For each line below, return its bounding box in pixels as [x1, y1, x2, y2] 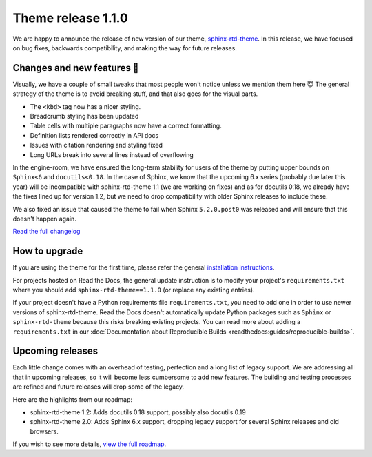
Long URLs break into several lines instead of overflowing [30, 150, 194, 159]
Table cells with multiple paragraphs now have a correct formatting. [30, 121, 222, 130]
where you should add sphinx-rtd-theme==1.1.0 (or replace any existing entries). [12, 286, 255, 294]
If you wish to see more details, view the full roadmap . [12, 440, 167, 448]
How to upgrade [12, 245, 83, 257]
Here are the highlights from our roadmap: [12, 395, 133, 403]
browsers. [30, 427, 59, 436]
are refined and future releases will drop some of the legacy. [12, 383, 185, 391]
